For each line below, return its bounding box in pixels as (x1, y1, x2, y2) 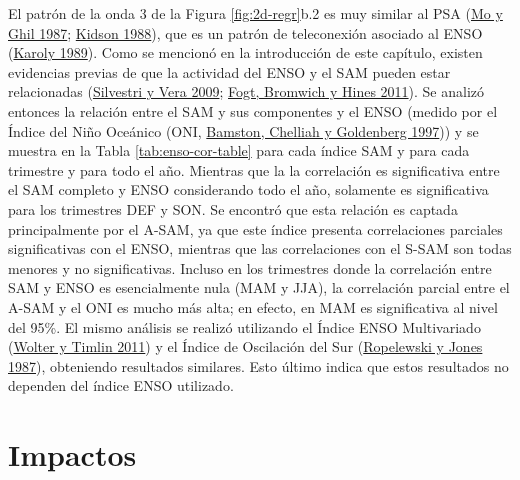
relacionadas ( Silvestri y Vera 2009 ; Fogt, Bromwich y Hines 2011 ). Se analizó (8, 81, 485, 102)
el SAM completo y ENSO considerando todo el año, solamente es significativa (8, 179, 489, 200)
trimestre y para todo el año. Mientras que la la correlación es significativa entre (8, 159, 500, 180)
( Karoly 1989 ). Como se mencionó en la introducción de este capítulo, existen (8, 42, 483, 63)
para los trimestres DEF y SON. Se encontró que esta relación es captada (8, 198, 458, 219)
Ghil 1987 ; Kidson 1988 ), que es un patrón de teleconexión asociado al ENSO (8, 22, 483, 43)
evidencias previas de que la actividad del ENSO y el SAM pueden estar (8, 61, 451, 82)
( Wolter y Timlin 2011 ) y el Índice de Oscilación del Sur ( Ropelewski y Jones (8, 336, 483, 357)
